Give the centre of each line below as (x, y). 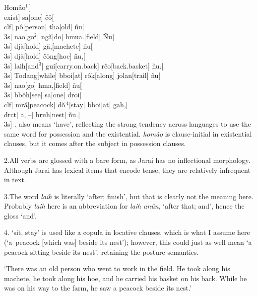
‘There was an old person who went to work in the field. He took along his (117, 268)
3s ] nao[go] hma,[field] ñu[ (43, 85)
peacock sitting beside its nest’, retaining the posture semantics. (101, 252)
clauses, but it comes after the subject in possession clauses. (95, 143)
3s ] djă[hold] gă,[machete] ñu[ (48, 46)
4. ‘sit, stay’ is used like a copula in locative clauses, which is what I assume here (127, 232)
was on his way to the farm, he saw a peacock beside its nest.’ (98, 288)
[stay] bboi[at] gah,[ (98, 104)
